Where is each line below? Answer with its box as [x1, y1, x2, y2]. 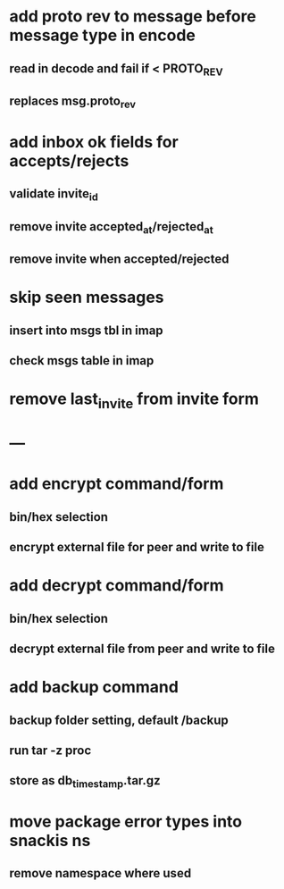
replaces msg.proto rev [9, 94, 137, 111]
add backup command [9, 677, 179, 698]
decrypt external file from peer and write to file [9, 641, 275, 656]
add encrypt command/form [9, 474, 224, 494]
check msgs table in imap [9, 353, 155, 368]
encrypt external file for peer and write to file [9, 539, 265, 555]
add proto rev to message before [9, 6, 256, 27]
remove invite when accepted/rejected [9, 252, 230, 267]
